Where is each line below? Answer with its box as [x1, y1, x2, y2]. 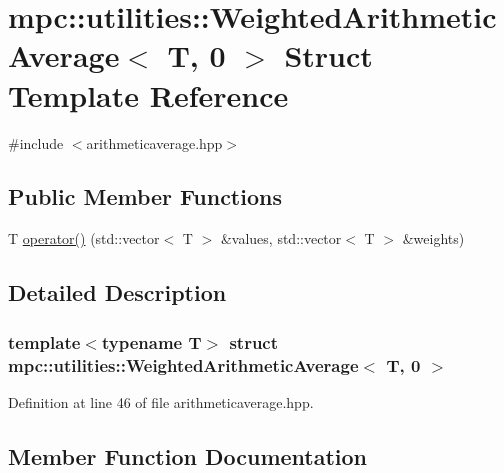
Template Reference [8, 74, 289, 115]
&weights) [402, 228, 465, 249]
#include [8, 132, 64, 153]
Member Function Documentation [8, 440, 368, 471]
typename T [101, 329, 202, 354]
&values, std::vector [220, 228, 342, 249]
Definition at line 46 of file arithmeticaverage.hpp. [8, 391, 314, 412]
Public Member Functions [8, 181, 282, 212]
